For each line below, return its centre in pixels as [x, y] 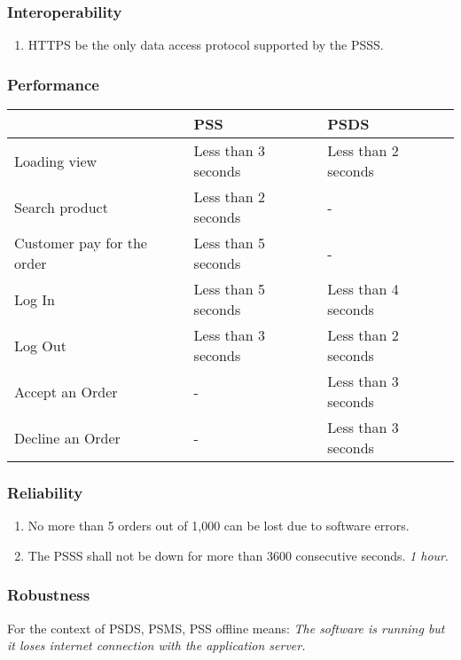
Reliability [45, 492]
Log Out [40, 345]
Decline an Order [67, 437]
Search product [61, 207]
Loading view [56, 161]
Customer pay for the [81, 243]
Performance [53, 84]
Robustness [49, 595]
